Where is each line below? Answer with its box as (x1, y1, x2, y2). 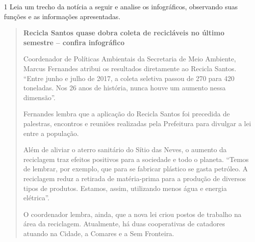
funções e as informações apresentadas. (4, 11, 121, 21)
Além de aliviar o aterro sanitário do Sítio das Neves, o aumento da (23, 144, 227, 155)
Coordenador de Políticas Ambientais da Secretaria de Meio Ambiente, (23, 54, 236, 64)
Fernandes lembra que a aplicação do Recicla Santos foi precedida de (23, 108, 230, 119)
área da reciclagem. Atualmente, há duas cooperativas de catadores (23, 218, 225, 229)
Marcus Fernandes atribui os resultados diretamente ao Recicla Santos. (23, 63, 236, 73)
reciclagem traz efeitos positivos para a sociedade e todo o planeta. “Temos (23, 154, 249, 164)
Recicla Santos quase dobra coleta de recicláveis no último (23, 27, 225, 38)
